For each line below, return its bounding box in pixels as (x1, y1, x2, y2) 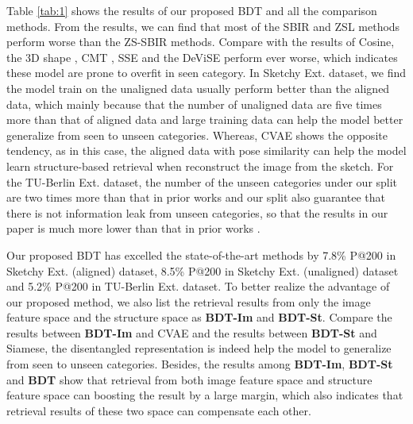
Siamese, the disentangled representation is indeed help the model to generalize (6, 340, 392, 357)
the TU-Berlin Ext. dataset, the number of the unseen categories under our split (6, 173, 398, 190)
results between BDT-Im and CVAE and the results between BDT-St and (6, 324, 377, 341)
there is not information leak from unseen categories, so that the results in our (6, 204, 388, 221)
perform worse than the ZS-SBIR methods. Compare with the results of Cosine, (6, 33, 395, 50)
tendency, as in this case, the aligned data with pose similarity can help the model (6, 142, 407, 159)
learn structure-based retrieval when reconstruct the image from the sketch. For (6, 157, 394, 174)
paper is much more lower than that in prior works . (6, 220, 261, 237)
